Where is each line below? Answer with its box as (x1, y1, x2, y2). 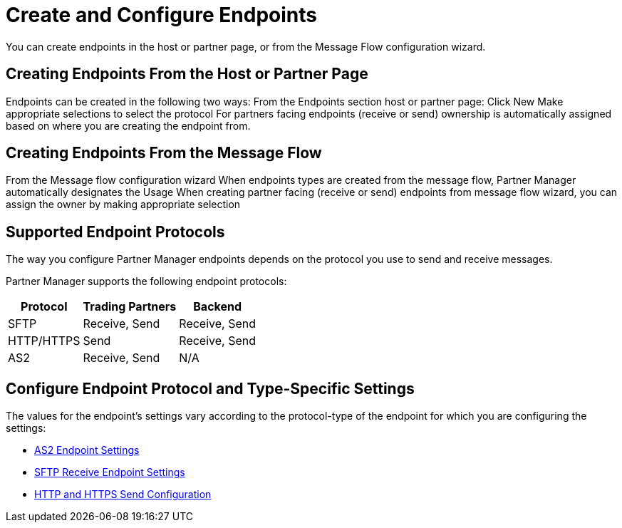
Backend (193, 299, 242, 314)
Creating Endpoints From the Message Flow (6, 144, 322, 162)
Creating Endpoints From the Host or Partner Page (6, 65, 368, 83)
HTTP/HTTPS (8, 333, 81, 348)
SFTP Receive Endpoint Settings (34, 466, 185, 479)
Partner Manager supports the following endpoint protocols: (6, 275, 287, 288)
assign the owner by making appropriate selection (6, 198, 241, 211)
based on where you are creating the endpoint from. (6, 119, 251, 132)
